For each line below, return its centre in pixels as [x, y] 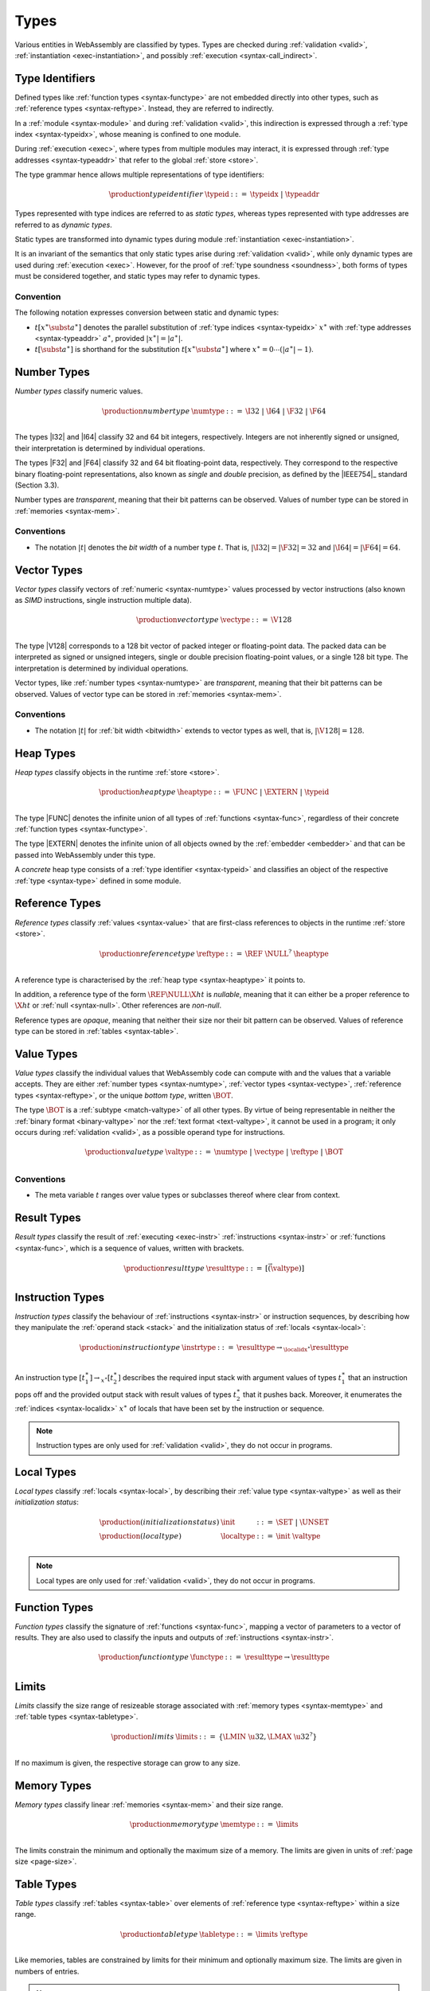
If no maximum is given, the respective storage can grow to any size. [127, 1762]
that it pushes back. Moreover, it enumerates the [322, 1394]
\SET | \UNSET [303, 1522]
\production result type [164, 1268]
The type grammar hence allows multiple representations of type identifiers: [139, 174]
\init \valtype [298, 1536]
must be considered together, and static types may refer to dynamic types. [137, 276]
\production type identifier [156, 194]
